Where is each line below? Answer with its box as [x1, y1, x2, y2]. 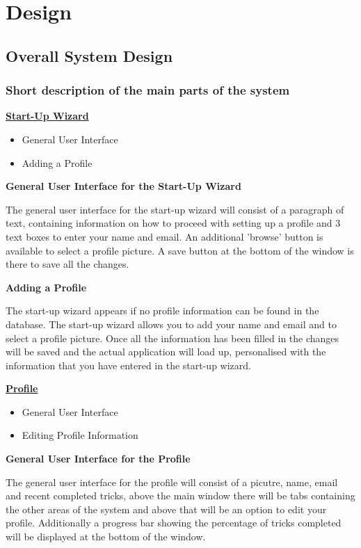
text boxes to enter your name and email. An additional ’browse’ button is [6, 229, 323, 243]
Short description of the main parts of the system [6, 81, 290, 99]
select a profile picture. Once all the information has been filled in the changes [6, 330, 339, 345]
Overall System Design [6, 45, 173, 66]
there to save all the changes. [6, 257, 129, 271]
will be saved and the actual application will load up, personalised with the [6, 344, 326, 359]
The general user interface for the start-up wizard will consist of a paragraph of [6, 202, 344, 216]
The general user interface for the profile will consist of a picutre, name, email [6, 474, 338, 489]
